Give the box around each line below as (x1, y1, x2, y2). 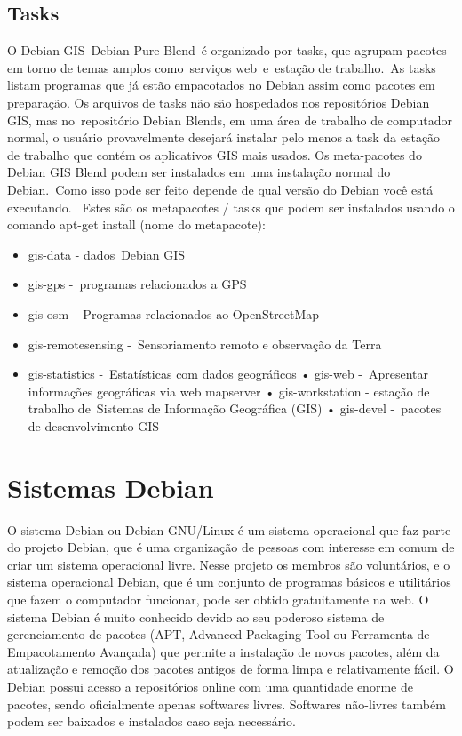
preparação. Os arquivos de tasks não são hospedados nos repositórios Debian (7, 92, 430, 111)
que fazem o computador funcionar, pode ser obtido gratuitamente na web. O (7, 589, 429, 608)
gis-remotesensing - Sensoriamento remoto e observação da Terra (28, 334, 382, 353)
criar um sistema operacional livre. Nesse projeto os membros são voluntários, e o (7, 555, 450, 573)
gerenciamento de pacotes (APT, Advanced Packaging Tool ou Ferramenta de (7, 625, 430, 644)
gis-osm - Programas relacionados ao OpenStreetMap (28, 304, 320, 323)
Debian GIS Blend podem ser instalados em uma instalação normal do (7, 163, 391, 181)
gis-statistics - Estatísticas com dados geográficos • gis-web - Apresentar (28, 364, 429, 383)
